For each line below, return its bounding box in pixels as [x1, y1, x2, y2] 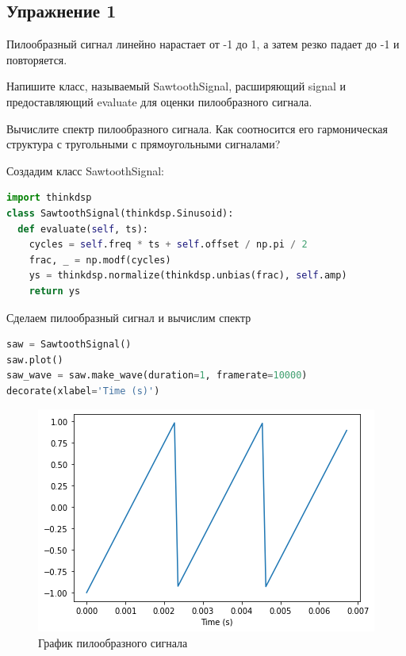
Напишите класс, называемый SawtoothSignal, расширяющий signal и [6, 78, 347, 94]
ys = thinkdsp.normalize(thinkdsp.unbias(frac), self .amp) [29, 270, 347, 282]
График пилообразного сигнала [38, 635, 188, 651]
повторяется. [6, 51, 67, 67]
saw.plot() [6, 354, 63, 366]
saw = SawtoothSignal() [6, 339, 132, 351]
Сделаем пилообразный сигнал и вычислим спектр [6, 309, 251, 325]
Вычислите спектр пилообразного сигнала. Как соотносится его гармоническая [6, 120, 388, 136]
